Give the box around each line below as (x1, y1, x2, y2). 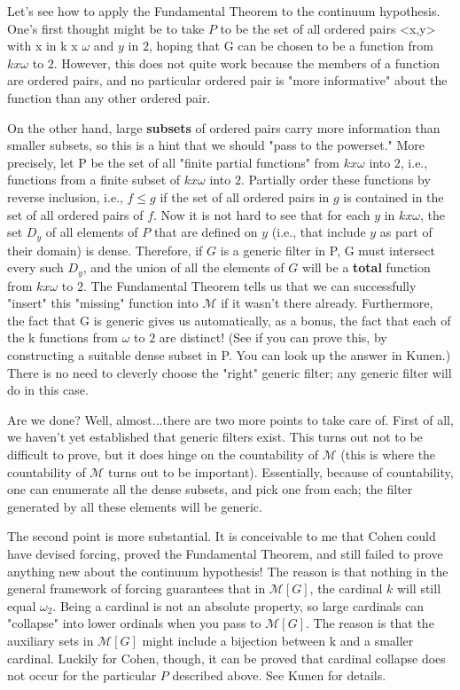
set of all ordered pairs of (7, 205, 144, 223)
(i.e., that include (271, 223, 366, 241)
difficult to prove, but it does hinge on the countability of (7, 444, 318, 463)
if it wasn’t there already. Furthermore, (221, 294, 433, 312)
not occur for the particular (7, 666, 157, 685)
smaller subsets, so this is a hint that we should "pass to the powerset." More (7, 136, 425, 154)
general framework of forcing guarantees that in (7, 579, 266, 598)
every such (7, 258, 64, 277)
